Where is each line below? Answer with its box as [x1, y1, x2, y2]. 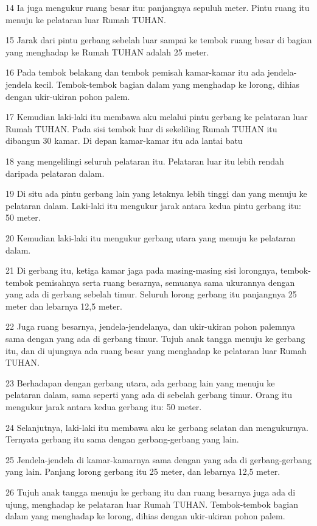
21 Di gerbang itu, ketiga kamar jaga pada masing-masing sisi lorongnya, [5, 264, 278, 277]
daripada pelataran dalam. [5, 166, 105, 179]
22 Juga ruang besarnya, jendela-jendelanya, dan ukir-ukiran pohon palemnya [5, 320, 296, 333]
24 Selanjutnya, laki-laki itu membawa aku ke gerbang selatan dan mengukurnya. [5, 421, 308, 433]
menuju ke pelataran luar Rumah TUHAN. [5, 13, 166, 26]
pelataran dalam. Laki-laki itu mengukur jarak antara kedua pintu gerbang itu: [5, 199, 301, 211]
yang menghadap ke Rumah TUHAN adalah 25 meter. [5, 45, 209, 58]
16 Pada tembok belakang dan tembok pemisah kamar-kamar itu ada [5, 66, 265, 79]
